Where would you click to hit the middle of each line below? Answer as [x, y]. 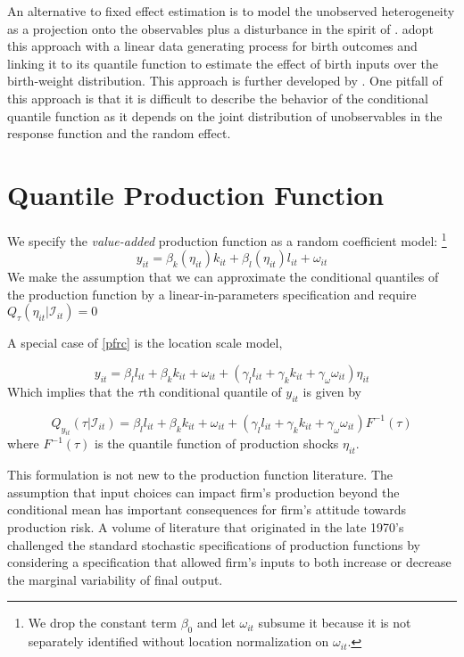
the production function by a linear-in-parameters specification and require [212, 294]
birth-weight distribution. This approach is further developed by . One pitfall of [225, 81]
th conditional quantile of [212, 391]
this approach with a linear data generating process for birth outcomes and [212, 46]
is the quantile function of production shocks [217, 443]
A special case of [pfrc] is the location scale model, [145, 343]
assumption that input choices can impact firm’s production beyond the [203, 492]
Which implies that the [70, 391]
